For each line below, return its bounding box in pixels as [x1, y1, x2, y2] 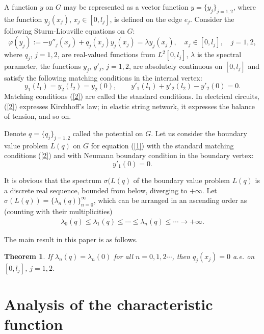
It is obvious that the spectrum [4, 174, 101, 185]
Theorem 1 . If [4, 251, 52, 262]
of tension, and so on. [4, 111, 71, 121]
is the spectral [197, 49, 242, 60]
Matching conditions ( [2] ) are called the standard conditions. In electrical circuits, [4, 91, 260, 101]
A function [4, 2, 38, 12]
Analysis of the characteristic [4, 294, 213, 315]
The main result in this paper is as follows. [4, 234, 138, 244]
